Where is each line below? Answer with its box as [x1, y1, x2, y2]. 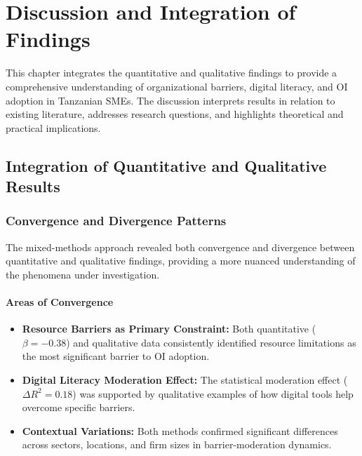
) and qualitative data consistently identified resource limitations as [66, 335, 356, 349]
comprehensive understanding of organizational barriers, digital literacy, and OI [6, 79, 348, 93]
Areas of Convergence [6, 295, 114, 309]
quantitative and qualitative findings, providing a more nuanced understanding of [6, 253, 356, 268]
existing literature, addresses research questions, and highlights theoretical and [6, 107, 344, 121]
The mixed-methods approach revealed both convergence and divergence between [6, 239, 355, 254]
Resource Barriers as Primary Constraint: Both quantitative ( [22, 321, 316, 336]
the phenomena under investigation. [6, 267, 160, 281]
